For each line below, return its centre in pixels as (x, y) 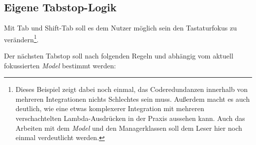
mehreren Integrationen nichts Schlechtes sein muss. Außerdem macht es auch (133, 99)
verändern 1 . (21, 38)
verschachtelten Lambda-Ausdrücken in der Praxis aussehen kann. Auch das (130, 118)
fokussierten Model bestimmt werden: (60, 65)
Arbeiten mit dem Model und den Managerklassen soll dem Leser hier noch (129, 128)
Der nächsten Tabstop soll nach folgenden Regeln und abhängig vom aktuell (119, 56)
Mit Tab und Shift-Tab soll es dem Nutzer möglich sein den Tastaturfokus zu (120, 28)
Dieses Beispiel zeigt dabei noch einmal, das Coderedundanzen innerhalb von (132, 89)
